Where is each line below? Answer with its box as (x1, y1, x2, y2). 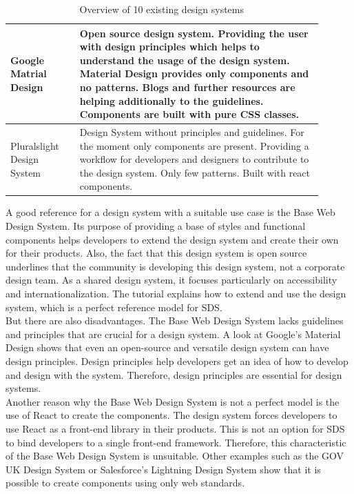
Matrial (10, 66, 47, 81)
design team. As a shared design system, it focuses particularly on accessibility (6, 273, 337, 287)
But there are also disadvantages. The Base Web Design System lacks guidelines (6, 313, 344, 328)
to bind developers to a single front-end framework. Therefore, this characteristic (6, 435, 346, 449)
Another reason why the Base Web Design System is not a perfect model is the (6, 394, 340, 408)
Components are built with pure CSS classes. (79, 107, 299, 121)
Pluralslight (10, 138, 59, 152)
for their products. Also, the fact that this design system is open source (6, 246, 307, 260)
